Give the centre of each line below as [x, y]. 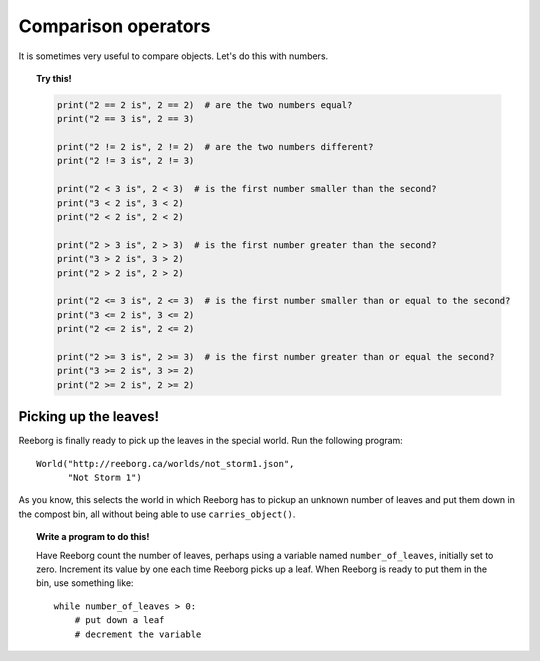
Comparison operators [114, 26]
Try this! [54, 78]
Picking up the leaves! [89, 416]
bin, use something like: [85, 583]
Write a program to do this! [93, 537]
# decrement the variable [138, 634]
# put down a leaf [119, 620]
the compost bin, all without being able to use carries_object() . [157, 514]
